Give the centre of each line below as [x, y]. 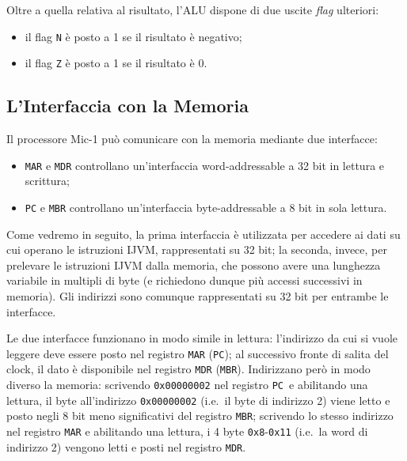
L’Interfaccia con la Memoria [127, 106]
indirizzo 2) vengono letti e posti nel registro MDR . [126, 446]
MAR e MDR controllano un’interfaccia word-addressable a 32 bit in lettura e [205, 165]
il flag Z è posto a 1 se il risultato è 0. [116, 63]
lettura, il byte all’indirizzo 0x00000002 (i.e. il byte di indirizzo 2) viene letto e [198, 400]
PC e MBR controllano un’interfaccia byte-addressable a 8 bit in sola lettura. [206, 207]
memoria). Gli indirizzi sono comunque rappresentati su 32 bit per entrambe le [198, 295]
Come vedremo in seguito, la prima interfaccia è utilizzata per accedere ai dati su [203, 234]
